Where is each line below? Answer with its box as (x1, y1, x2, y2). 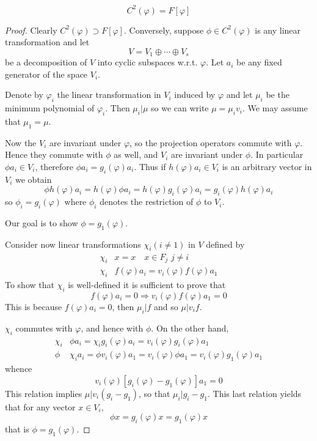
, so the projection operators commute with (129, 136, 292, 149)
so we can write (150, 102, 209, 114)
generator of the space (5, 67, 88, 80)
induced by (174, 88, 216, 101)
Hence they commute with (5, 148, 103, 161)
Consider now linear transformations (5, 237, 141, 250)
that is (5, 423, 29, 435)
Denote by (5, 88, 43, 101)
